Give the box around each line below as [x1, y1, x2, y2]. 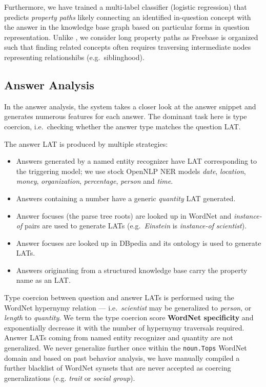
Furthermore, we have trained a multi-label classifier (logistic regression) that [4, 2, 247, 12]
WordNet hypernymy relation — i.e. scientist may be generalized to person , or [4, 302, 252, 313]
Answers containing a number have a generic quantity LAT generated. [16, 192, 236, 203]
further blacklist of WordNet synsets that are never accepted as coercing [4, 362, 231, 373]
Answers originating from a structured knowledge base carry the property [16, 264, 248, 275]
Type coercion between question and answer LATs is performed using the [4, 292, 234, 303]
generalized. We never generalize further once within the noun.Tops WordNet [4, 342, 247, 353]
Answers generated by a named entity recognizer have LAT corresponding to [16, 156, 257, 166]
